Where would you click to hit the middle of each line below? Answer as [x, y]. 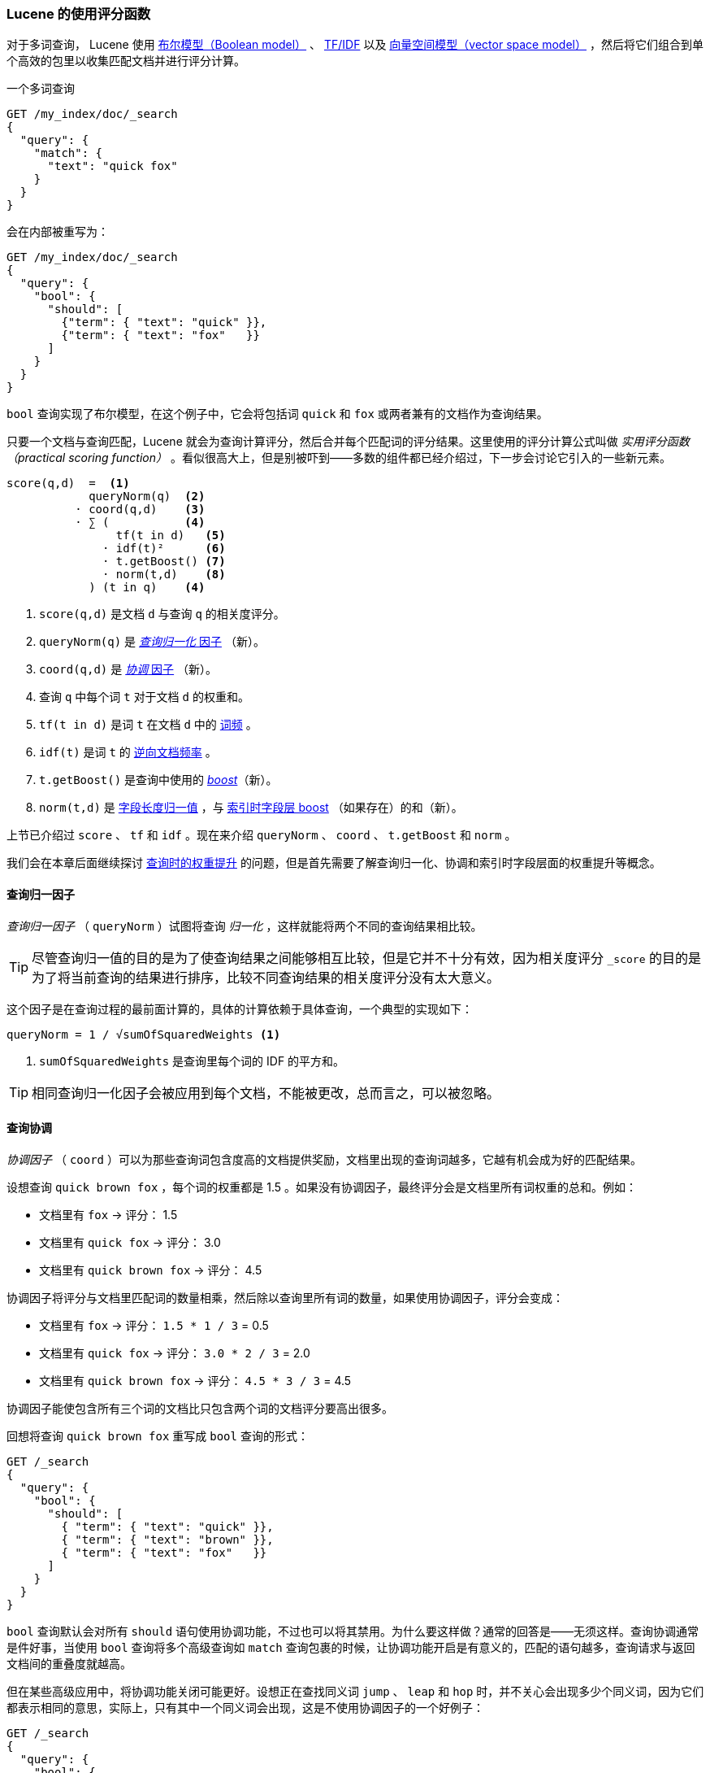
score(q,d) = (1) [68, 484]
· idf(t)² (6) [164, 549]
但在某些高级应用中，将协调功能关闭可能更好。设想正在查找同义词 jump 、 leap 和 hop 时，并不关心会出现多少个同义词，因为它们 [355, 1691]
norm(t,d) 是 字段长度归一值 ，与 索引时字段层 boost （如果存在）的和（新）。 [251, 808]
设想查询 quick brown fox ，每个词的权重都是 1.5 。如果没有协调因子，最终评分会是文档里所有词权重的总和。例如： [322, 1187]
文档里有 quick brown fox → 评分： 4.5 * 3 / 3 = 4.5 [195, 1380]
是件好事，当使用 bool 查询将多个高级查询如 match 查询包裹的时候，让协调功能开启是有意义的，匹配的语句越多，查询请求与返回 [351, 1647]
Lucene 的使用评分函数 [79, 14]
